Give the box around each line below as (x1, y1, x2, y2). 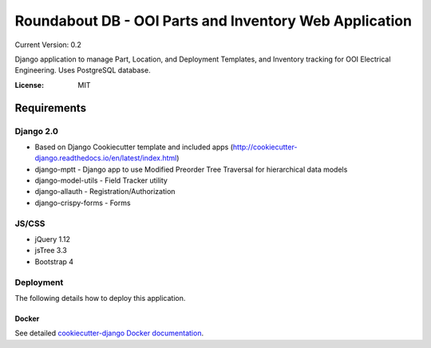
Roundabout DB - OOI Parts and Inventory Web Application (14, 12, 413, 30)
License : (14, 80, 44, 89)
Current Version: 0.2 (14, 40, 81, 49)
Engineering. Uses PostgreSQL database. (14, 65, 151, 75)
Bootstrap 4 (34, 256, 74, 267)
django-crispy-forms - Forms (34, 198, 131, 208)
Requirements (14, 101, 87, 115)
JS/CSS (14, 218, 45, 229)
